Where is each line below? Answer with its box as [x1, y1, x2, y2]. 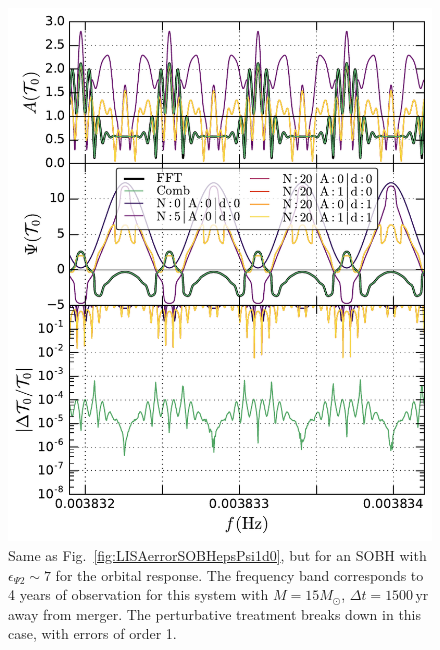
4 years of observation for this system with [8, 584, 269, 605]
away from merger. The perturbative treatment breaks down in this [8, 603, 422, 624]
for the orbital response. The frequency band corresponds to [55, 564, 424, 585]
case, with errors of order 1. [8, 623, 177, 644]
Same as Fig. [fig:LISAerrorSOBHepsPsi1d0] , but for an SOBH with [8, 544, 427, 565]
